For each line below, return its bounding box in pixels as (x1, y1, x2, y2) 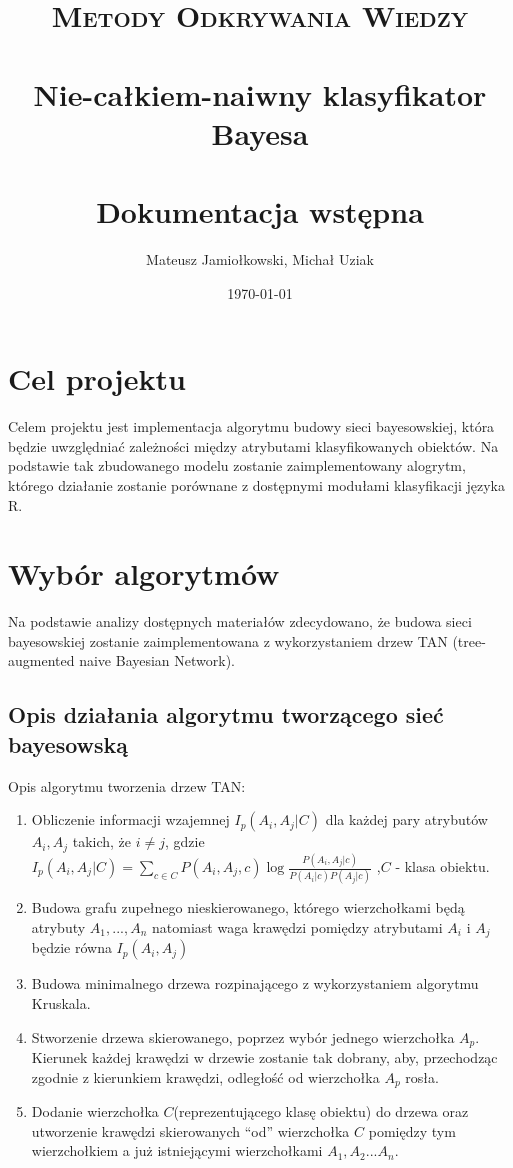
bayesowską (8, 728, 129, 759)
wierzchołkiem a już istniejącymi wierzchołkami (31, 1140, 323, 1161)
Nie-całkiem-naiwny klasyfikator (33, 73, 487, 114)
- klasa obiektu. (395, 856, 490, 877)
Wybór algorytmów (8, 553, 280, 594)
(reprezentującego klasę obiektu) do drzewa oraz (173, 1101, 469, 1122)
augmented (8, 650, 75, 671)
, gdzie (164, 831, 205, 852)
